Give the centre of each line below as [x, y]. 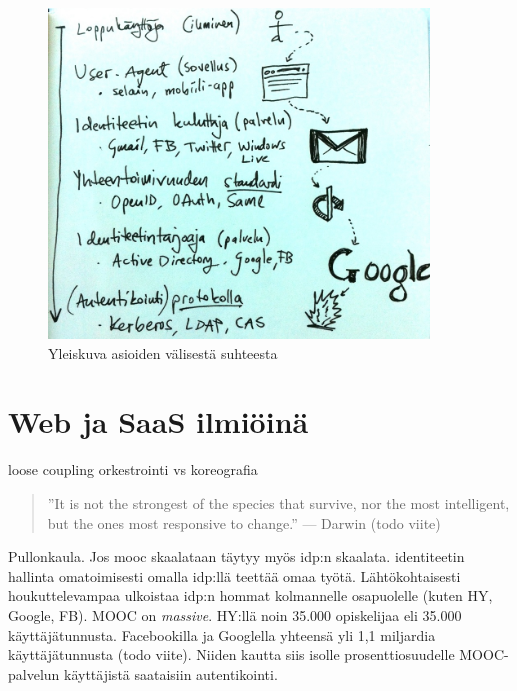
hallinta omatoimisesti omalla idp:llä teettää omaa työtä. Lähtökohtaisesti [234, 575]
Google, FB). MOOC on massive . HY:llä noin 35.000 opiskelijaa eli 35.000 [235, 614]
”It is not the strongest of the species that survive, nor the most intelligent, [278, 502]
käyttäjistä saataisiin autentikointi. [171, 673]
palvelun [34, 673]
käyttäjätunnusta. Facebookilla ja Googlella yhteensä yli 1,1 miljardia [222, 634]
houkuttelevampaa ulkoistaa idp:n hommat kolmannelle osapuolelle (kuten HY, [250, 595]
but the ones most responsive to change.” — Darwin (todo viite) [244, 522]
